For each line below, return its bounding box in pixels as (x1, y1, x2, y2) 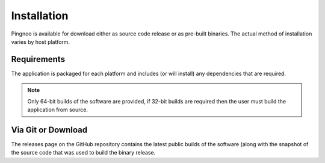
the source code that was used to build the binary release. (11, 149, 156, 156)
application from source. (27, 106, 88, 114)
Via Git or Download (11, 125, 87, 135)
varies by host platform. (11, 38, 70, 45)
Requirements (11, 54, 66, 64)
